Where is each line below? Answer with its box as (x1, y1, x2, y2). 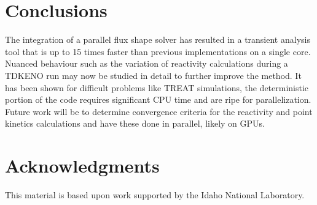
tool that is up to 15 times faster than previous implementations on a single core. (5, 45, 311, 58)
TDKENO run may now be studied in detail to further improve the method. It (5, 69, 302, 81)
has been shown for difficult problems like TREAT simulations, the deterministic (5, 81, 309, 94)
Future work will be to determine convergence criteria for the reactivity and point (5, 105, 313, 117)
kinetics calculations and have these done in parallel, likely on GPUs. (5, 117, 265, 130)
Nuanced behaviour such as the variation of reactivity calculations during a (5, 57, 288, 70)
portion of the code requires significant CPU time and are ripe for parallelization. (5, 93, 311, 106)
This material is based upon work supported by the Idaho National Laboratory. (5, 188, 305, 201)
